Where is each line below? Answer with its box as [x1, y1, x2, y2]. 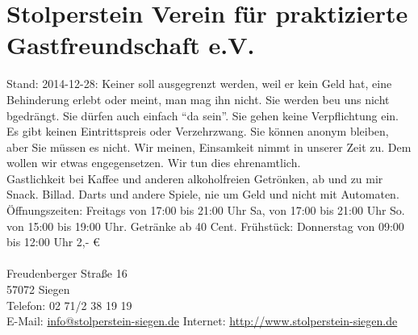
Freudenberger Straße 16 [6, 265, 127, 282]
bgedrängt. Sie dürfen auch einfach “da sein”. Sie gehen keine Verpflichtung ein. [6, 107, 399, 124]
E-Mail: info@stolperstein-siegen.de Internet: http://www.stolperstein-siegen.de [6, 312, 398, 329]
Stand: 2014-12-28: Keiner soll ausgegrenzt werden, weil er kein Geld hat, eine [6, 75, 392, 92]
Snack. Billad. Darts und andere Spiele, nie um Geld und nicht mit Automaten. [6, 186, 399, 203]
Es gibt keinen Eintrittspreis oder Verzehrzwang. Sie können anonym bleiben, [6, 123, 389, 140]
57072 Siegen [6, 281, 70, 298]
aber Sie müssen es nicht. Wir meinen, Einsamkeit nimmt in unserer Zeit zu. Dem [6, 138, 412, 155]
